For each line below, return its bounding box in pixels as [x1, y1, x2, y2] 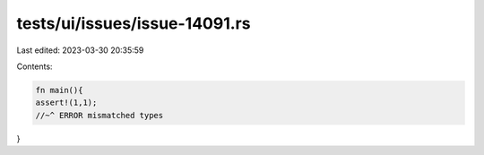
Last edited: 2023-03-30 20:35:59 [16, 45, 144, 56]
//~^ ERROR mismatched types [35, 110, 164, 120]
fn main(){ [35, 85, 83, 95]
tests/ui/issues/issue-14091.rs [16, 13, 251, 33]
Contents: [16, 61, 53, 72]
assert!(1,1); [35, 98, 98, 108]
